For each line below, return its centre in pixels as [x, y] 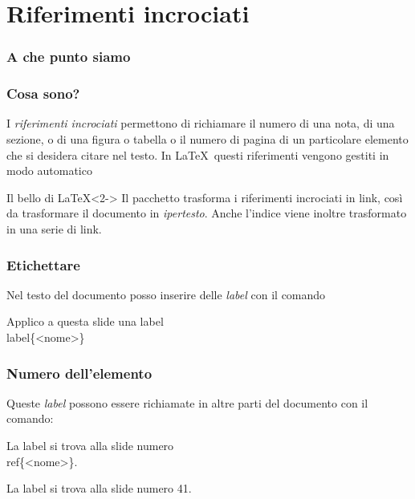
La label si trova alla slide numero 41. [99, 488]
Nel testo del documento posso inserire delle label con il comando [166, 294]
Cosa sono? [43, 93]
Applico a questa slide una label [85, 321]
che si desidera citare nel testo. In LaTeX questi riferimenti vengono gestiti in [198, 154]
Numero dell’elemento [79, 373]
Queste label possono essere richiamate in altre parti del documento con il [187, 402]
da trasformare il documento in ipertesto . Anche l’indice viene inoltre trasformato [207, 213]
